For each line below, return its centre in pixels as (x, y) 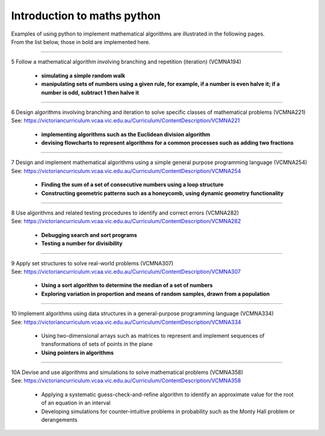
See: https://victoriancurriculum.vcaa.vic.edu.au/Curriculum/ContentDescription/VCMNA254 (126, 171)
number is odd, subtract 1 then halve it (90, 92)
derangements (59, 420)
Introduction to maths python (86, 16)
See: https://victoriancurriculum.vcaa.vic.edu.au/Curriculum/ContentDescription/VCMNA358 (126, 381)
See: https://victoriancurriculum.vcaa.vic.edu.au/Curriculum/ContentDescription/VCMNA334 (126, 322)
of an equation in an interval (76, 403)
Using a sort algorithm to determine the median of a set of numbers (127, 285)
